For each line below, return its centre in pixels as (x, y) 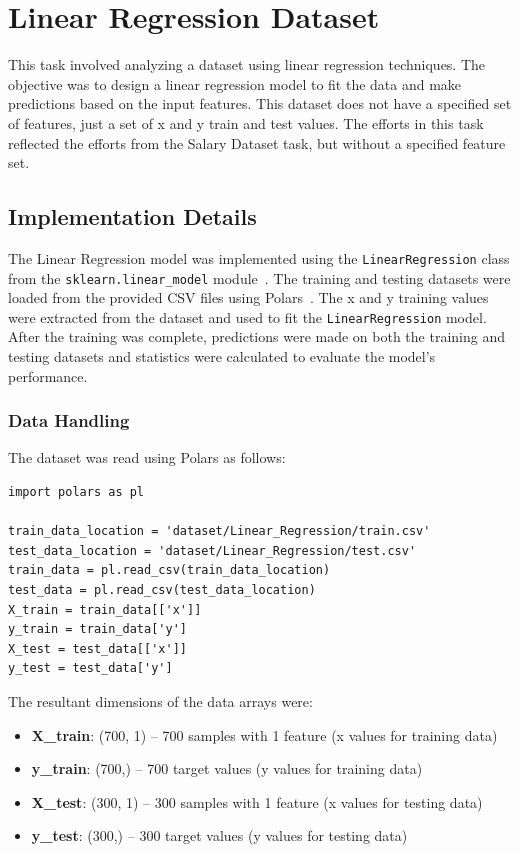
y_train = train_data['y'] (97, 629)
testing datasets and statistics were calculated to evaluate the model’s (222, 356)
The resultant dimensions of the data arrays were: (160, 700)
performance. (48, 375)
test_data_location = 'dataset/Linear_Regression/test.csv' (212, 550)
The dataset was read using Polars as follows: (147, 457)
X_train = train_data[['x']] (105, 609)
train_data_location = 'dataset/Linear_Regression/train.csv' (219, 531)
